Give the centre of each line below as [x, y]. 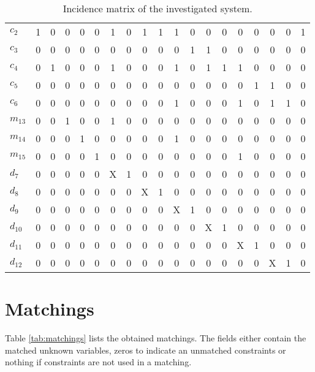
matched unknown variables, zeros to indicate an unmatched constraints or [146, 350]
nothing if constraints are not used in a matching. [98, 362]
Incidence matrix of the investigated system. [157, 8]
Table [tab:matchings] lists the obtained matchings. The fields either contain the [156, 338]
